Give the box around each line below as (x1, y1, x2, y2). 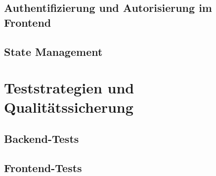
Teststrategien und (4, 78, 134, 98)
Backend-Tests (4, 131, 79, 146)
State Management (4, 44, 103, 59)
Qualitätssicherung (4, 97, 133, 117)
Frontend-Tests (4, 160, 82, 175)
